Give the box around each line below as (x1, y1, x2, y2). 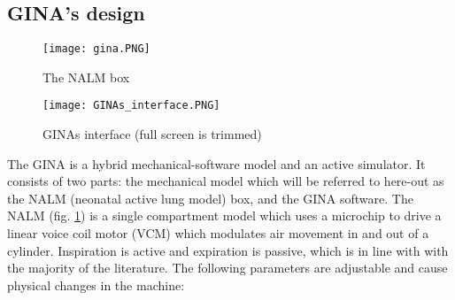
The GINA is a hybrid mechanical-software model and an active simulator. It (7, 154, 426, 173)
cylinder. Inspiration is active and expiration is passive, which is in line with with (7, 241, 449, 259)
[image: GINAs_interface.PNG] (42, 99, 220, 112)
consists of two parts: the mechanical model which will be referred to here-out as (7, 172, 444, 190)
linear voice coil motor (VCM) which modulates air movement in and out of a (7, 224, 429, 242)
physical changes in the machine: (7, 275, 185, 294)
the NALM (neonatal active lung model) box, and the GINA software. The (7, 188, 413, 207)
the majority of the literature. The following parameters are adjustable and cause (7, 258, 448, 277)
